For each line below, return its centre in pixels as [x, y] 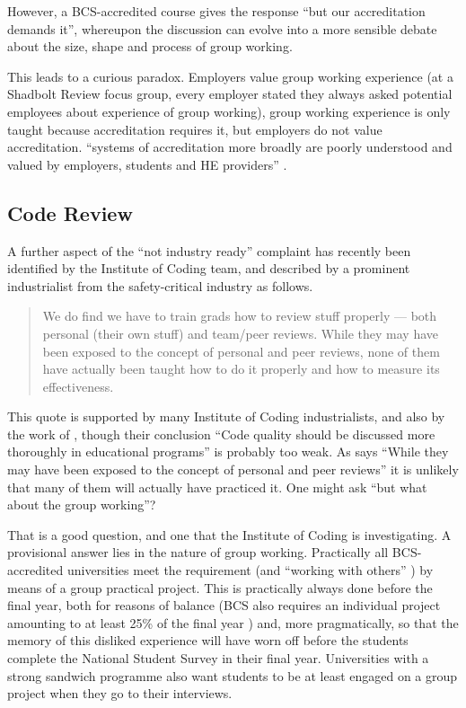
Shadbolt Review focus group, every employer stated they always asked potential [230, 94]
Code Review [70, 212]
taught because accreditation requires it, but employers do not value [195, 129]
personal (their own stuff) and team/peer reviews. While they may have [240, 333]
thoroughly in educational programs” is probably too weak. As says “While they [228, 451]
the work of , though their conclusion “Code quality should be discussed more [221, 434]
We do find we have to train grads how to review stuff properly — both [240, 316]
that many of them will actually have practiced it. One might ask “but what [217, 487]
